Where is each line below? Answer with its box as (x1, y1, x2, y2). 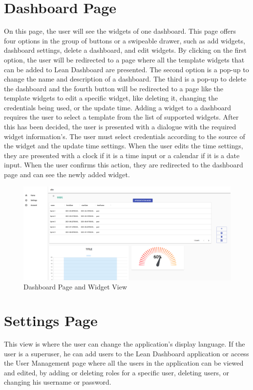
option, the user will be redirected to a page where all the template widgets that (4, 54, 245, 64)
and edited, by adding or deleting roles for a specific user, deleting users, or (4, 367, 230, 377)
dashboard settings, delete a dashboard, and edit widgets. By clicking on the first (4, 45, 247, 55)
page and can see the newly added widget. (4, 169, 130, 180)
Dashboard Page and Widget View (23, 282, 127, 292)
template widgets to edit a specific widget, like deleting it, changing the (4, 93, 218, 103)
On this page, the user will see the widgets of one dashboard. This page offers (4, 26, 236, 36)
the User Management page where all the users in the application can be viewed (4, 358, 244, 368)
